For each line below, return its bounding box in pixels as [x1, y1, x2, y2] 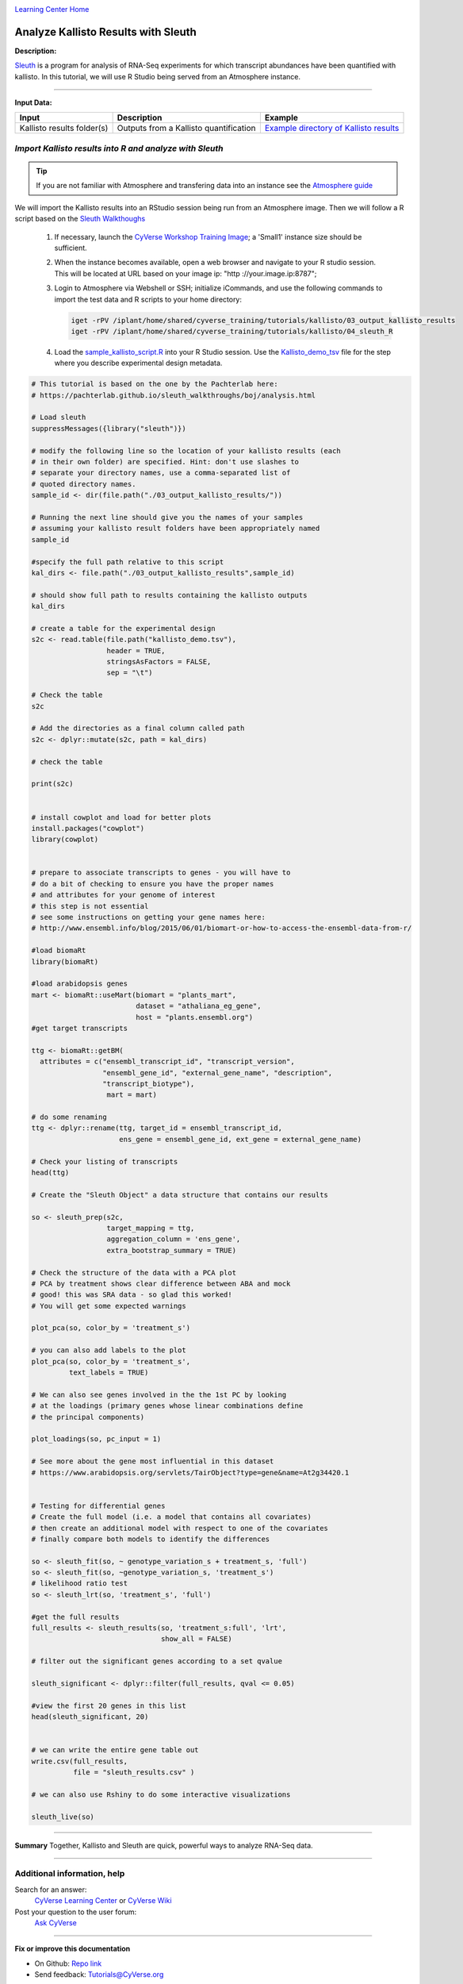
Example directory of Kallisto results [264, 123, 400, 134]
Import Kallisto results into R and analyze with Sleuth [14, 143, 224, 154]
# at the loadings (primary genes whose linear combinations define [31, 1401, 304, 1410]
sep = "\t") [106, 668, 154, 678]
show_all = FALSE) [160, 1635, 233, 1644]
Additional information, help [14, 1868, 125, 1879]
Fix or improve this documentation [14, 1944, 131, 1954]
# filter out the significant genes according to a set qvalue [31, 1657, 283, 1666]
